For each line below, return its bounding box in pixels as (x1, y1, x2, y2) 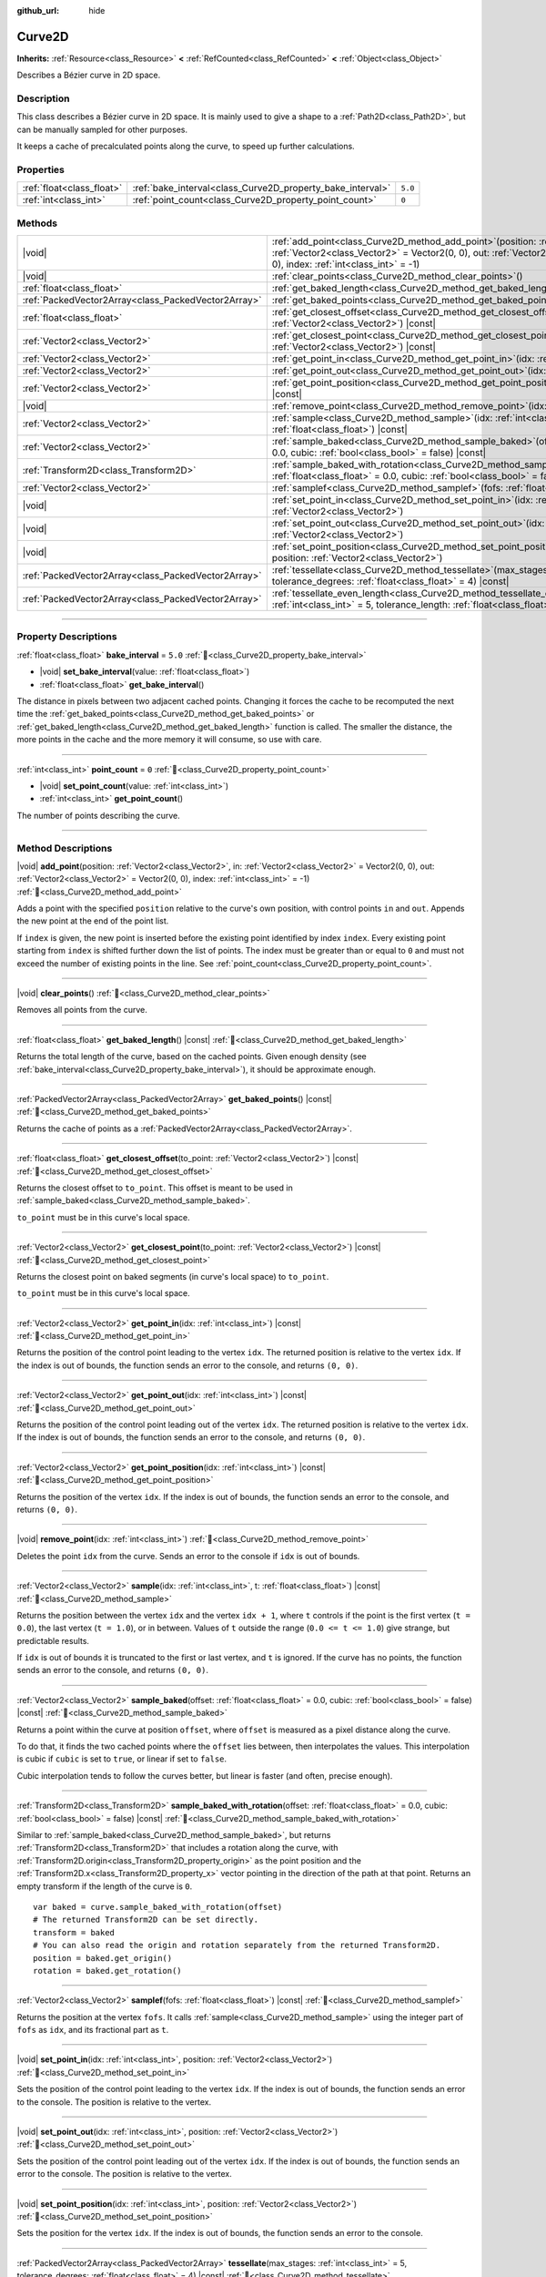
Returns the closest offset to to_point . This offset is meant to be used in (16, 1182, 293, 1193)
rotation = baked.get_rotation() (33, 1966, 182, 1976)
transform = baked (33, 1927, 116, 1937)
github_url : (16, 5, 59, 15)
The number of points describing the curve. (16, 810, 181, 821)
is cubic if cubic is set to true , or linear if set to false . (16, 1753, 227, 1764)
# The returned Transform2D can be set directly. (33, 1915, 259, 1925)
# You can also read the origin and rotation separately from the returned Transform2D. (33, 1940, 441, 1951)
